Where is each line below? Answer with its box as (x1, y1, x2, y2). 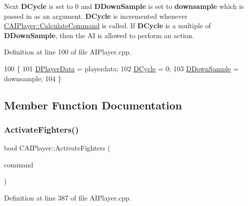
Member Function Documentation (4, 97, 183, 112)
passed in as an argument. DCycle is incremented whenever (4, 10, 187, 21)
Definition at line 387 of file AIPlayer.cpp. (4, 192, 131, 203)
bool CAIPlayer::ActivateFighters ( (4, 143, 111, 153)
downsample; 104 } (4, 73, 62, 83)
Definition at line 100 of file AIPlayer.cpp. (4, 47, 131, 57)
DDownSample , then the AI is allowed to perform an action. (4, 30, 194, 40)
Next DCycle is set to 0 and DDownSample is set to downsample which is (4, 1, 244, 11)
